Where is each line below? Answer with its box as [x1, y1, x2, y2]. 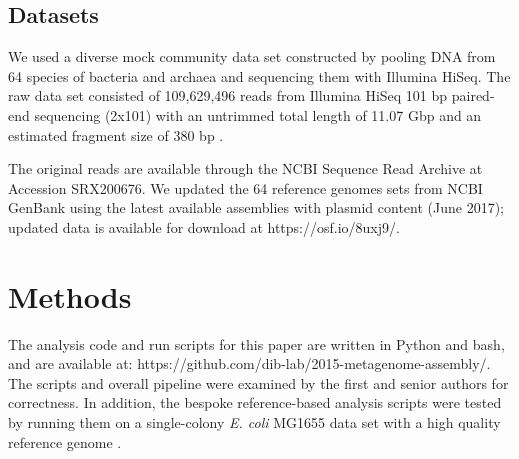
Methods [8, 275, 132, 316]
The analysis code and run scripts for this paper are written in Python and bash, [8, 333, 505, 354]
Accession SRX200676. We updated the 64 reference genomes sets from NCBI [8, 177, 483, 198]
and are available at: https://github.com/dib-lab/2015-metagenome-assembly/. [8, 353, 491, 374]
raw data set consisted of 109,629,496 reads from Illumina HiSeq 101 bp [8, 85, 448, 106]
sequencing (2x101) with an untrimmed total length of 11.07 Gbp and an [34, 104, 482, 125]
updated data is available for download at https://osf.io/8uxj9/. [8, 216, 400, 237]
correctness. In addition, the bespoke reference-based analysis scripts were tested [8, 392, 502, 413]
